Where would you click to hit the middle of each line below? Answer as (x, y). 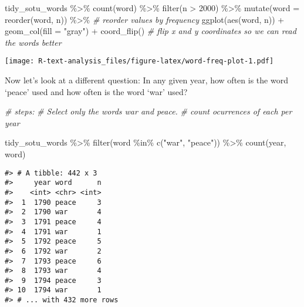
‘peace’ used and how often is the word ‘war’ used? (96, 91)
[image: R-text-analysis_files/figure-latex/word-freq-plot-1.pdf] (139, 61)
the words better (33, 42)
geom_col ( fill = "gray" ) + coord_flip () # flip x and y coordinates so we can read (151, 31)
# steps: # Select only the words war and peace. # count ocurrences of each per (148, 111)
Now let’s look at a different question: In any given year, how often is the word (146, 80)
